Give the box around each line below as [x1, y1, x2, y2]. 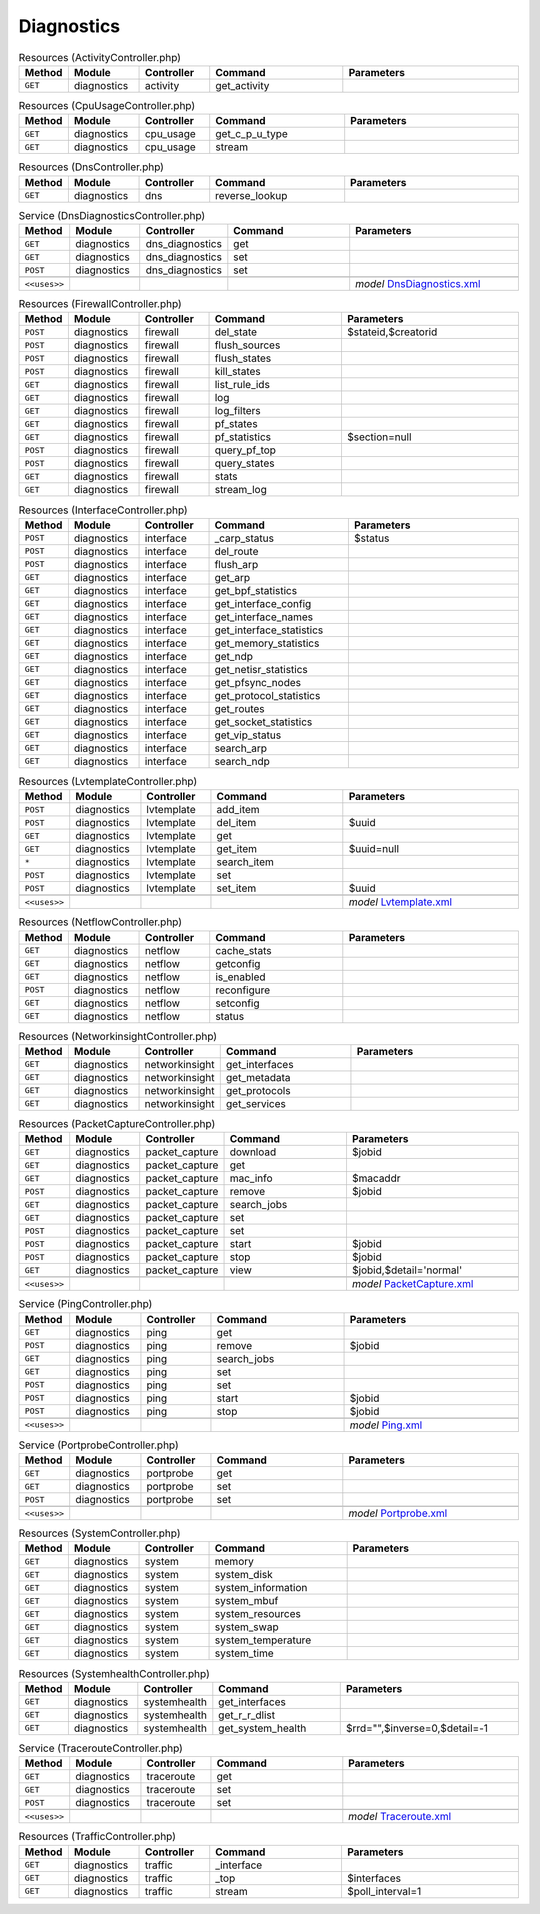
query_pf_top [214, 443, 277, 457]
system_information [214, 1581, 308, 1595]
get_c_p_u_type [215, 127, 289, 141]
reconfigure [215, 983, 271, 997]
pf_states [214, 417, 259, 431]
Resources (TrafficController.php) [18, 1830, 177, 1844]
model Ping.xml [349, 1418, 423, 1432]
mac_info [229, 1171, 274, 1185]
